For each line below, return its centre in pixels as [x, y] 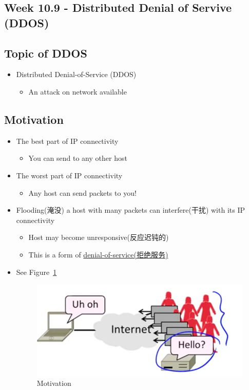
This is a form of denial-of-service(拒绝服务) [98, 254]
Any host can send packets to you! [82, 192]
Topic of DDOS [46, 53]
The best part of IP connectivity [67, 141]
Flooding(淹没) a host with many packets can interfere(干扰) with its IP [130, 210]
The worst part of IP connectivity [69, 175]
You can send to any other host [78, 158]
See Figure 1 [36, 272]
